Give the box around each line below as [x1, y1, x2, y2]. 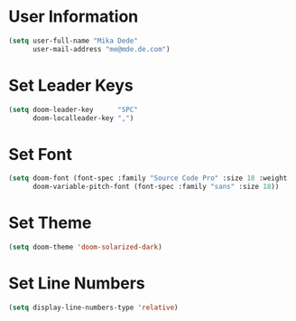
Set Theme [8, 212, 92, 233]
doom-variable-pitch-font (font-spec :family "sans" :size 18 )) [32, 183, 280, 192]
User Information [8, 6, 139, 27]
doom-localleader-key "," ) [32, 113, 134, 123]
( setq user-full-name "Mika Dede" [8, 36, 139, 45]
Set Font [8, 144, 73, 165]
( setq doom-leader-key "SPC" [8, 105, 139, 114]
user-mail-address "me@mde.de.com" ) [32, 44, 171, 53]
